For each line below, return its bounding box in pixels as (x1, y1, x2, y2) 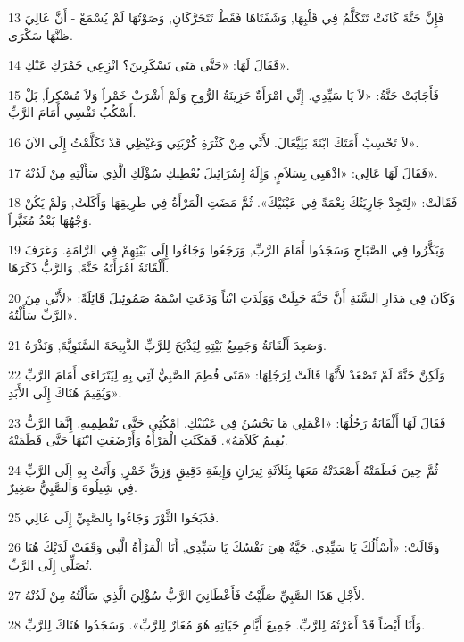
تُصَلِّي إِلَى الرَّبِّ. (8, 555, 93, 574)
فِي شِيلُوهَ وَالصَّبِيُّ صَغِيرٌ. (8, 478, 137, 496)
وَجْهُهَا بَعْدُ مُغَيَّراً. (8, 210, 92, 229)
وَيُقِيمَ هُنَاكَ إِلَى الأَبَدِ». (8, 382, 122, 401)
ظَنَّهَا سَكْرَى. (8, 25, 73, 44)
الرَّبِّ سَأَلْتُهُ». (8, 305, 78, 324)
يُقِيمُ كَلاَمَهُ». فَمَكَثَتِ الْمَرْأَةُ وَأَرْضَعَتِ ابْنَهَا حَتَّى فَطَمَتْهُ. (8, 430, 288, 449)
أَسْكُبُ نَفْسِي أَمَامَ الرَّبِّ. (8, 103, 137, 121)
